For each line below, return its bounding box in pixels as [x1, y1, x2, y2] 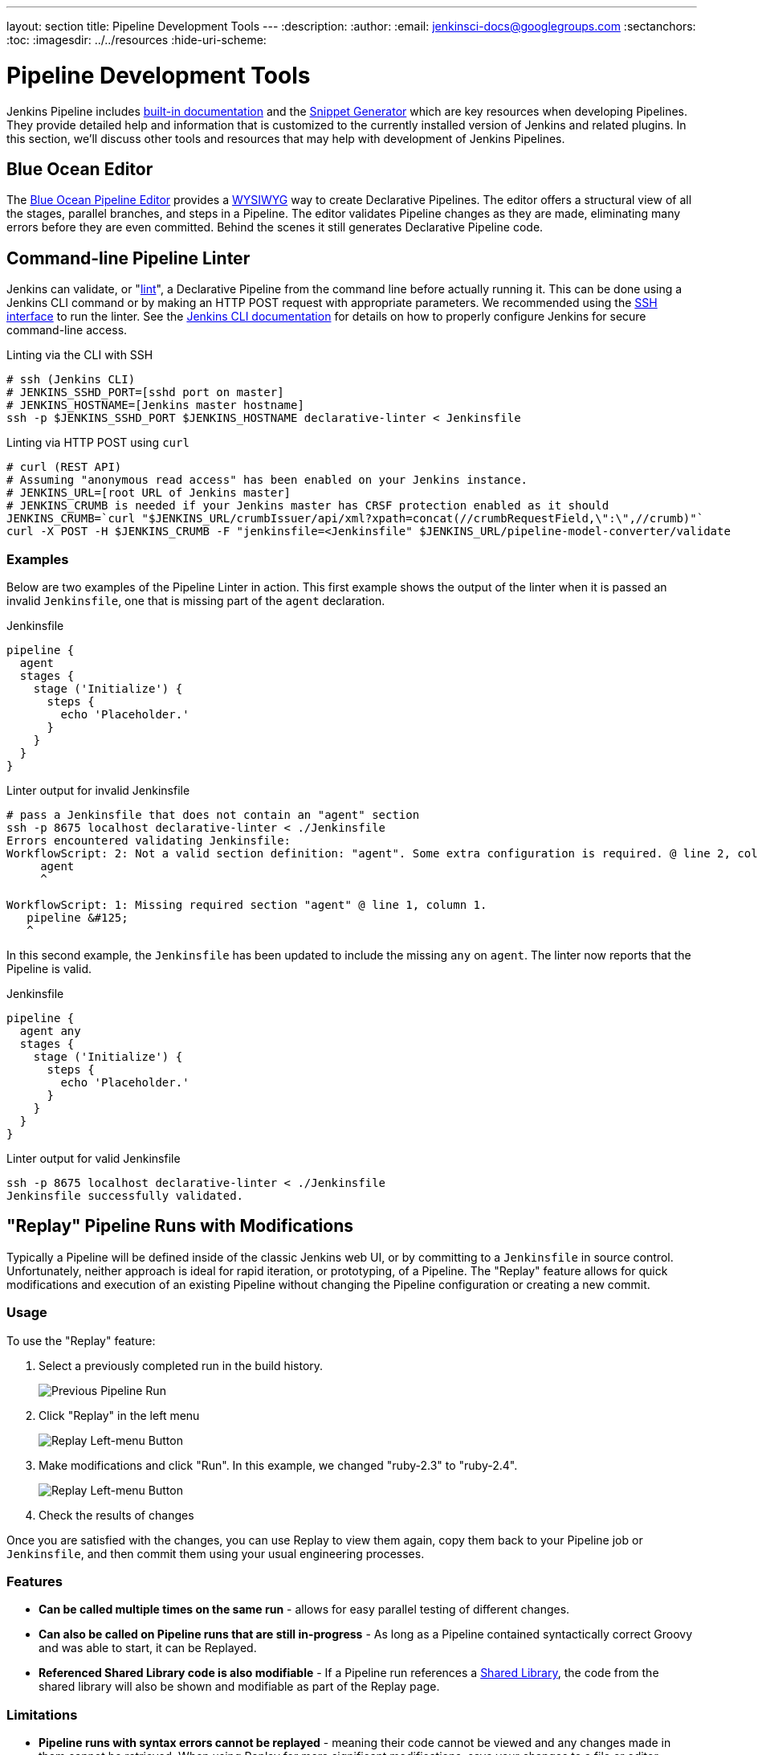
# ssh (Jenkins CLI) [6, 373, 136, 387]
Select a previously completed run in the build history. [39, 1358, 324, 1372]
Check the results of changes [39, 1507, 194, 1522]
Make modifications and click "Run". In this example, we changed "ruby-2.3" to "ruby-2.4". [39, 1458, 518, 1472]
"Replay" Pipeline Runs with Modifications [6, 1216, 354, 1237]
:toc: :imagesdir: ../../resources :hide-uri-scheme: [6, 33, 267, 47]
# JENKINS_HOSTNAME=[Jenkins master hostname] [6, 399, 304, 412]
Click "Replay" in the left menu [39, 1408, 200, 1422]
